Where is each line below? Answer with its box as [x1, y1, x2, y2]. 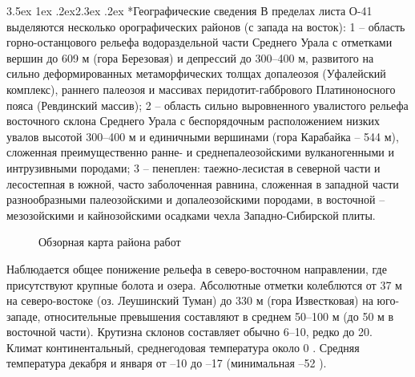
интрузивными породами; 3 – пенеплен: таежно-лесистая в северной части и [6, 159, 381, 176]
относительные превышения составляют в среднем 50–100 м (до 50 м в [44, 307, 394, 324]
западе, [6, 307, 41, 324]
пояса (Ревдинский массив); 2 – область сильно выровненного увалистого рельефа [6, 96, 409, 113]
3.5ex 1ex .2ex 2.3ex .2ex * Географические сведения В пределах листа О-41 [6, 2, 373, 18]
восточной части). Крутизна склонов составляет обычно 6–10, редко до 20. [6, 323, 373, 340]
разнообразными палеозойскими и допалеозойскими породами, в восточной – [6, 191, 385, 208]
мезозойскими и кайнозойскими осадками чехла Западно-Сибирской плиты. [6, 206, 376, 223]
